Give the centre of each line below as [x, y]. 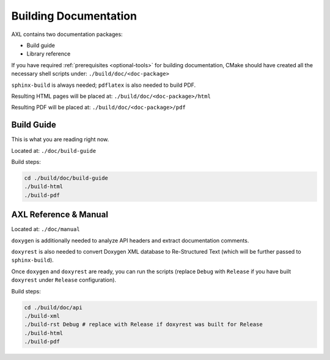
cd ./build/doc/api [53, 307]
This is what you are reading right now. [60, 139]
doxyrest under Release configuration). [64, 280]
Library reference [49, 54]
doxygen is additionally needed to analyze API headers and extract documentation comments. [130, 240]
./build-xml [42, 316]
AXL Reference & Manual [60, 215]
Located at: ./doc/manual [46, 229]
